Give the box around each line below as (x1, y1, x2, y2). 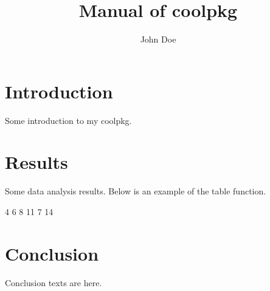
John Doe (140, 33, 176, 46)
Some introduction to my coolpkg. (5, 114, 132, 126)
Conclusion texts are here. (5, 276, 102, 289)
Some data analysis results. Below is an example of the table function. (5, 185, 266, 197)
